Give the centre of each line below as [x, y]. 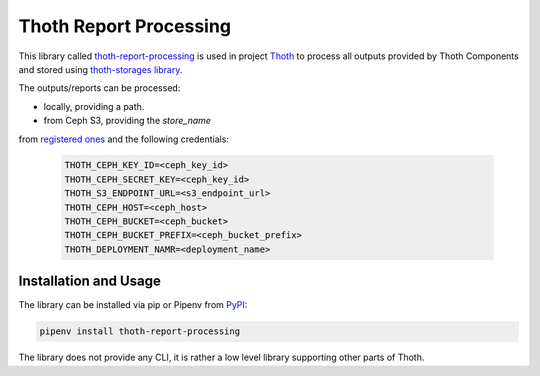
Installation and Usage [90, 281]
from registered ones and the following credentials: [124, 139]
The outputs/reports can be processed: [99, 88]
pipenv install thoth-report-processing [139, 331]
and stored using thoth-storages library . [100, 69]
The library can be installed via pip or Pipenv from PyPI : [133, 305]
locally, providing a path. [94, 106]
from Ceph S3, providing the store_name [127, 121]
